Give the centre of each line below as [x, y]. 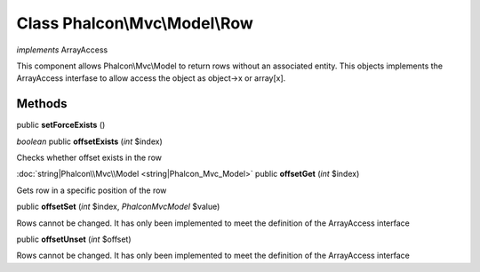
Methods [42, 104]
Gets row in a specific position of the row [92, 190]
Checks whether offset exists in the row [89, 158]
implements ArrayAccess [62, 50]
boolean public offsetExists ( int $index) [90, 141]
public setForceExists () [61, 125]
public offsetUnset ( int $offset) [74, 239]
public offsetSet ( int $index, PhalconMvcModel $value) [118, 207]
